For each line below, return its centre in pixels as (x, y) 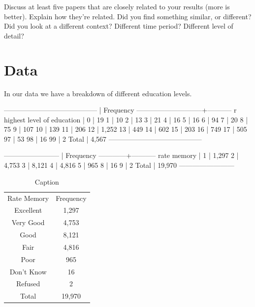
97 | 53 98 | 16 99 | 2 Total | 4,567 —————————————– (103, 138)
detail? (14, 35)
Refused (28, 284)
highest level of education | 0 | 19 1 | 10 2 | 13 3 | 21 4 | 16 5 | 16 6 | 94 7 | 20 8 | (126, 119)
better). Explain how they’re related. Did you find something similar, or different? (128, 16)
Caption (47, 181)
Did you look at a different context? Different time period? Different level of (119, 26)
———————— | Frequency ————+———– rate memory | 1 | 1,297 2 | (121, 155)
